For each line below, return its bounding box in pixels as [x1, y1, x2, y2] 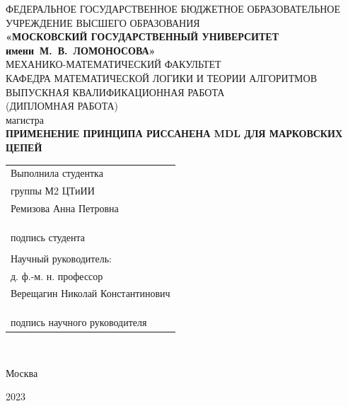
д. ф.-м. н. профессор [11, 268, 103, 283]
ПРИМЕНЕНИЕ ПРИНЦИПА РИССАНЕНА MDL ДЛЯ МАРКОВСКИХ [6, 126, 343, 141]
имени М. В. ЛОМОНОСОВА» [6, 42, 156, 57]
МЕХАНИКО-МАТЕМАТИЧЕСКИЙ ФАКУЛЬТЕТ [6, 57, 221, 71]
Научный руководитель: [11, 250, 112, 265]
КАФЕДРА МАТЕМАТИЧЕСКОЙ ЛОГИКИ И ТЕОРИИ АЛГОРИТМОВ [6, 70, 317, 85]
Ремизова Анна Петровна [11, 200, 119, 215]
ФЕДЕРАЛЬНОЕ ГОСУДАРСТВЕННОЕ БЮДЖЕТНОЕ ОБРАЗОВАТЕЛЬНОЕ [6, 1, 341, 16]
